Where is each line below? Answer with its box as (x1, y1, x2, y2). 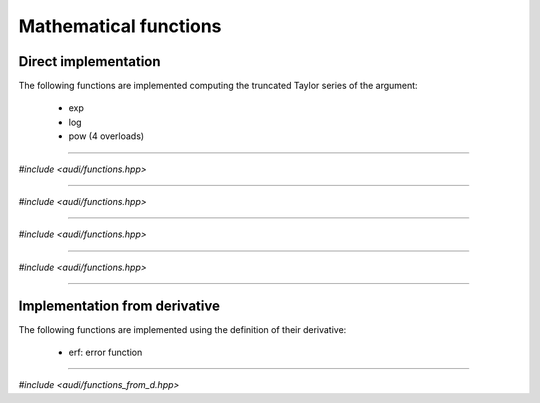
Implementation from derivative (18, 297, 220, 314)
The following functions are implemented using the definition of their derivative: (18, 323, 347, 335)
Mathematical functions (18, 15, 222, 37)
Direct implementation (18, 53, 161, 70)
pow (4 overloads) (68, 130, 145, 142)
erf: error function (68, 346, 143, 359)
